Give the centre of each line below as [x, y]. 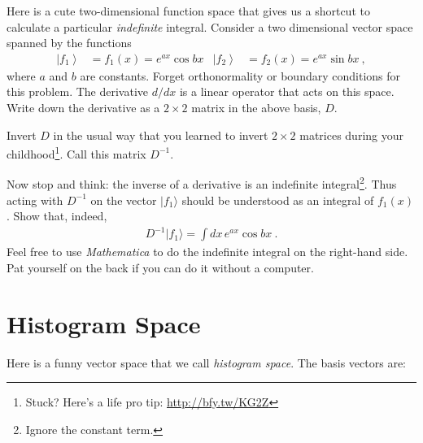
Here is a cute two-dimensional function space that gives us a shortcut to [188, 11]
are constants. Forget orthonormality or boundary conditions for [240, 75]
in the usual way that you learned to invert [161, 135]
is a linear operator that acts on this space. [287, 91]
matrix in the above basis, [256, 107]
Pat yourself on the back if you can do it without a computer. [160, 267]
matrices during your [352, 135]
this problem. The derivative [77, 91]
